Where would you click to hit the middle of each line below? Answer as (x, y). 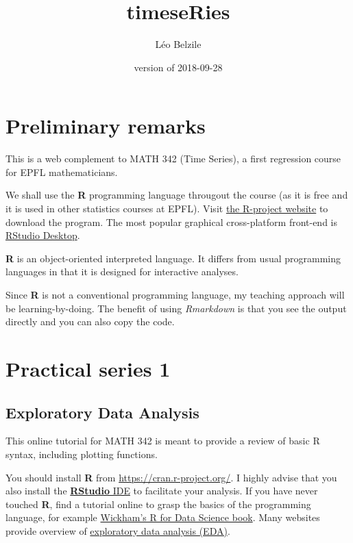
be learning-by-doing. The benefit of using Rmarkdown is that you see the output (176, 308)
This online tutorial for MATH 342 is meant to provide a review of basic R (163, 441)
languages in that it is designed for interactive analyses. (122, 271)
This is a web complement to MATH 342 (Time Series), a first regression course (173, 159)
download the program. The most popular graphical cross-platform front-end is (172, 222)
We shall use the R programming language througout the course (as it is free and (177, 195)
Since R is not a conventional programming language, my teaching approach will (175, 294)
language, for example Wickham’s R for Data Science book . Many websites (163, 517)
